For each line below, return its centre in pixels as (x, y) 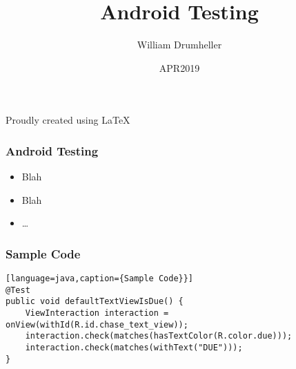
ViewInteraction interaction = (97, 313)
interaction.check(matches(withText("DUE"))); (134, 348)
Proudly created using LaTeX (68, 120)
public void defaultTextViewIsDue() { (95, 302)
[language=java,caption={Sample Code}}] (100, 279)
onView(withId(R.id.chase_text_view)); (97, 324)
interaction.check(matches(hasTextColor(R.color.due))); (159, 336)
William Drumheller (179, 45)
